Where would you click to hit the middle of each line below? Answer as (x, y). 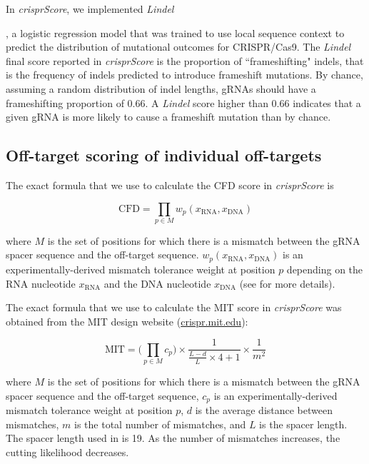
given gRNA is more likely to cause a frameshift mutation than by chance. (168, 117)
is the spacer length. (303, 424)
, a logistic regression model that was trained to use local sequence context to (175, 32)
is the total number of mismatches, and (160, 424)
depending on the (325, 269)
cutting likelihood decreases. (67, 452)
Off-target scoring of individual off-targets (164, 155)
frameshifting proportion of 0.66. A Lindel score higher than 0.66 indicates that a (183, 102)
